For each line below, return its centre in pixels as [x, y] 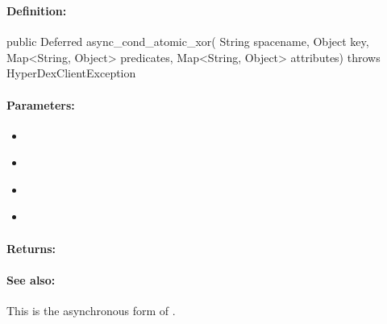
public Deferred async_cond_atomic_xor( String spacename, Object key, [188, 42]
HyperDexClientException [71, 73]
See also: [31, 279]
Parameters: [41, 104]
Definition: [37, 10]
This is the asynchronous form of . [91, 311]
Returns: [31, 248]
